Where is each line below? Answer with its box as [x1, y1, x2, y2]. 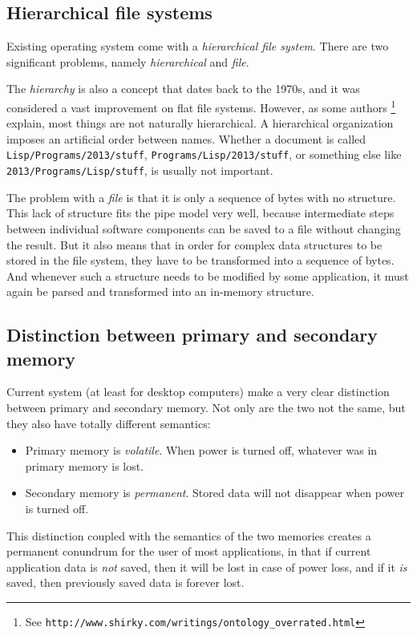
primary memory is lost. [25, 457, 144, 474]
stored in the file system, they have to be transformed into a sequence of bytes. [6, 252, 395, 269]
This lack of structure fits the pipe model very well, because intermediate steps [6, 204, 395, 221]
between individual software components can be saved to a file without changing [6, 220, 401, 237]
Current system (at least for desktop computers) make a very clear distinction [6, 383, 390, 400]
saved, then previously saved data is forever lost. [6, 574, 245, 591]
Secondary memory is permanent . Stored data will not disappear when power [25, 484, 404, 501]
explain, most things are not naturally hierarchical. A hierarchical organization [6, 115, 394, 131]
